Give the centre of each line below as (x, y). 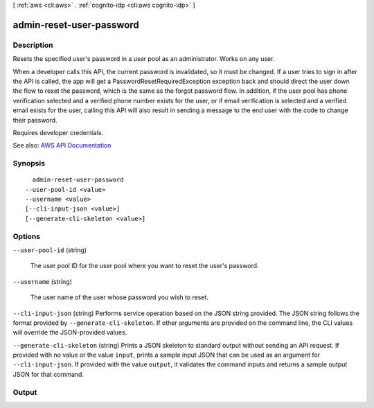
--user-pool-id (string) (50, 250)
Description (33, 45)
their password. (35, 120)
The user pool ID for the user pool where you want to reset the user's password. (144, 266)
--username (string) (43, 281)
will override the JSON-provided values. (70, 332)
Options (27, 236)
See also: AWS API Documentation (62, 145)
